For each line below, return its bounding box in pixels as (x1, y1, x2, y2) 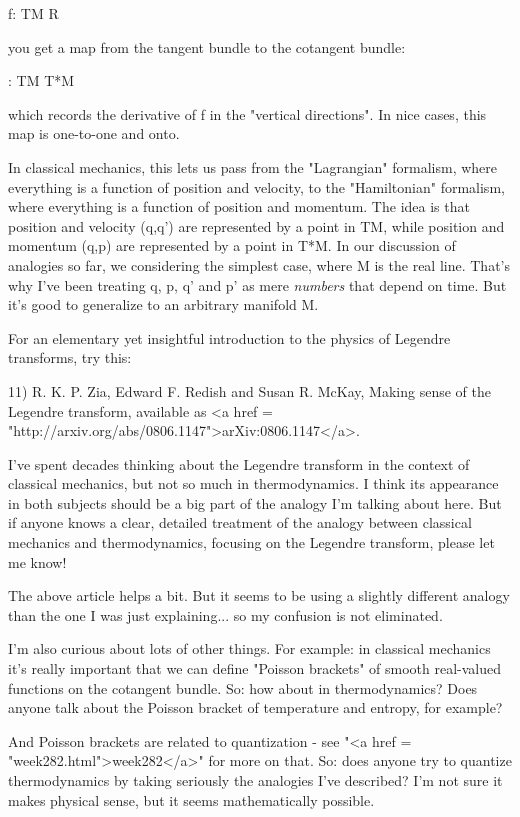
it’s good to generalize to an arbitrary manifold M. (8, 294, 319, 315)
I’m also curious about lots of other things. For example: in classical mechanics (8, 638, 491, 659)
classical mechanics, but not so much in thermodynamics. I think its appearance (8, 473, 499, 494)
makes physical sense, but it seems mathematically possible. (8, 789, 375, 810)
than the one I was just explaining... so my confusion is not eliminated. (8, 604, 443, 625)
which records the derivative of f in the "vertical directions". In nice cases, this (8, 103, 487, 124)
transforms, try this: (8, 347, 132, 368)
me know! (8, 551, 67, 572)
